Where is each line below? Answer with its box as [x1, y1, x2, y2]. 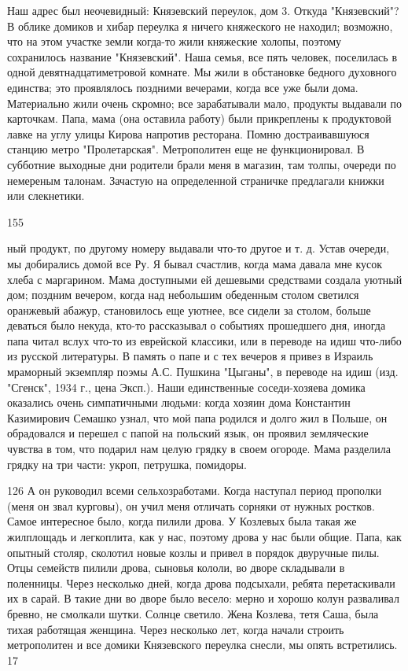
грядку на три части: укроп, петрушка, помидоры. [7, 455, 247, 472]
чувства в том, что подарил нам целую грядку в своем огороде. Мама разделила [7, 441, 391, 457]
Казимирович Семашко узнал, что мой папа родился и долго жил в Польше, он [7, 409, 388, 426]
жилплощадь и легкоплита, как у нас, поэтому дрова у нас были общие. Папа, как [7, 529, 402, 544]
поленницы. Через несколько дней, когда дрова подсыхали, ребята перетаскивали [7, 574, 395, 591]
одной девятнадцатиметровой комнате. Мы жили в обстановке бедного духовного [7, 64, 397, 80]
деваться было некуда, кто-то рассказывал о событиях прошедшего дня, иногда [7, 317, 386, 334]
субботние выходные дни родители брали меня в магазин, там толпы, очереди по [7, 156, 396, 172]
